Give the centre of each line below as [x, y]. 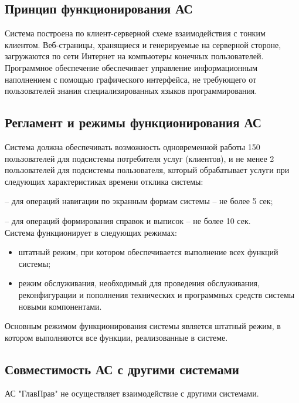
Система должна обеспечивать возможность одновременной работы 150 [132, 146]
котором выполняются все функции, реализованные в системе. [116, 337]
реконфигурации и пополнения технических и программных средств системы [157, 294]
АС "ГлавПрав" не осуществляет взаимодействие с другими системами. [132, 393]
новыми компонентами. [60, 306]
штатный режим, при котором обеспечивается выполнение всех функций [148, 252]
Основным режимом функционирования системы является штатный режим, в [143, 326]
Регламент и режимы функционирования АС [133, 122]
